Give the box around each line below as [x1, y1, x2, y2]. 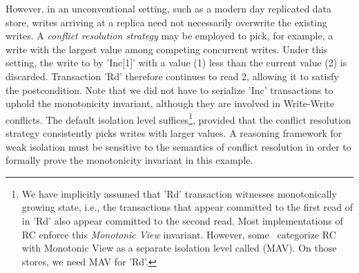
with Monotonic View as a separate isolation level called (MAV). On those [21, 241, 337, 255]
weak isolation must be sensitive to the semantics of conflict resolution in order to [6, 139, 351, 153]
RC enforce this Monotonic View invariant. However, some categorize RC [21, 227, 336, 241]
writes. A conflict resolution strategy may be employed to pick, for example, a [6, 28, 333, 43]
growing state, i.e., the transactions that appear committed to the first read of [21, 200, 353, 214]
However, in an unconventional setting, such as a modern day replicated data [6, 1, 332, 15]
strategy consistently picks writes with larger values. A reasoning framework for [6, 126, 342, 140]
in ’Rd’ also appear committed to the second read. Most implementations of [21, 213, 343, 227]
